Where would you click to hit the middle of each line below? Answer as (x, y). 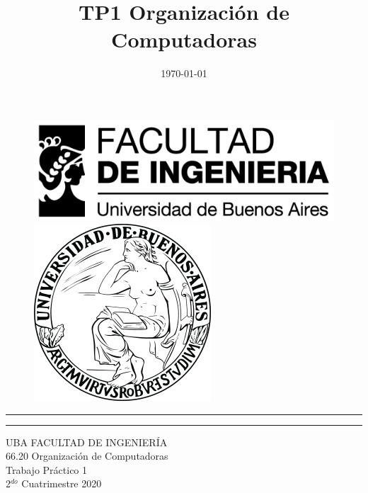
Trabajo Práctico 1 (47, 469)
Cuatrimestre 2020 (62, 483)
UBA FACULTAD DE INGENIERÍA (87, 442)
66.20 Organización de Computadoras (87, 456)
